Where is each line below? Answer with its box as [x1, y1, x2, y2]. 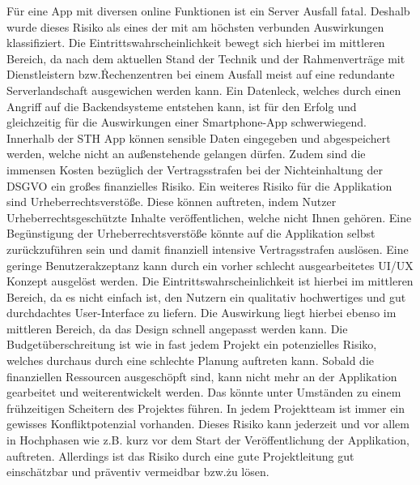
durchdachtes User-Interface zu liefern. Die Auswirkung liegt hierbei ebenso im [6, 304, 397, 321]
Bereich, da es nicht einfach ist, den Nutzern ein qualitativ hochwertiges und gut [6, 288, 406, 305]
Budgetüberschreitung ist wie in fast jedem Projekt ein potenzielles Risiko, [6, 336, 377, 353]
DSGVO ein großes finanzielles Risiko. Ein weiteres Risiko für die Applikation [6, 177, 392, 194]
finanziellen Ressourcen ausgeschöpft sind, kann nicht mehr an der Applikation [6, 367, 397, 384]
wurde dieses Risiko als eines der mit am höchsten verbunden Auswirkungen [6, 18, 384, 35]
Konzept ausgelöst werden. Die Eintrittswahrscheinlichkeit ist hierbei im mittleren [6, 273, 414, 290]
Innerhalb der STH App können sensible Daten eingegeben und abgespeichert [6, 129, 391, 146]
